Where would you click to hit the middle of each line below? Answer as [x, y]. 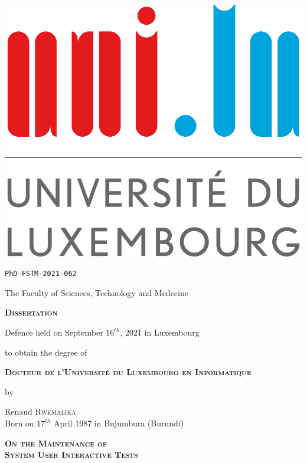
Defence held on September [54, 332]
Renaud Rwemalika [40, 411]
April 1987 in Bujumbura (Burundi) [119, 423]
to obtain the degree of [46, 352]
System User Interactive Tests [71, 454]
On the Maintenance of [56, 443]
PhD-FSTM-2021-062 [41, 274]
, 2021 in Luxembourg [160, 332]
